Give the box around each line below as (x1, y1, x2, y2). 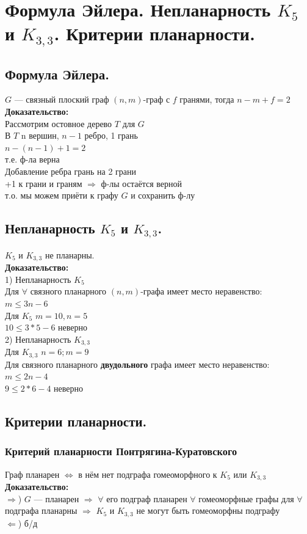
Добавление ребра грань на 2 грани (5, 165, 137, 178)
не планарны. (45, 248, 95, 261)
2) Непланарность (5, 332, 71, 345)
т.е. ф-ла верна (5, 153, 60, 166)
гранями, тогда (179, 93, 234, 106)
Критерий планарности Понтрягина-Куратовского (5, 444, 237, 459)
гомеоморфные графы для (198, 492, 294, 505)
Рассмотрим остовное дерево (5, 117, 112, 130)
